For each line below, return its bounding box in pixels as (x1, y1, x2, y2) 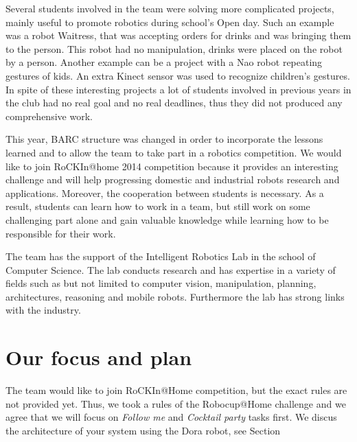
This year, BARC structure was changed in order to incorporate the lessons (5, 132, 323, 146)
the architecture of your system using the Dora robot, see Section (5, 423, 281, 437)
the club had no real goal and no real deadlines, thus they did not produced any (5, 95, 343, 110)
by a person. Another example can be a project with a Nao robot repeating (5, 55, 323, 69)
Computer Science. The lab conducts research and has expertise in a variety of (5, 262, 336, 277)
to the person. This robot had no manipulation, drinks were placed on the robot (5, 41, 343, 56)
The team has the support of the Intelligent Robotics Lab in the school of (5, 249, 316, 264)
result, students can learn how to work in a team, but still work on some (5, 199, 310, 213)
